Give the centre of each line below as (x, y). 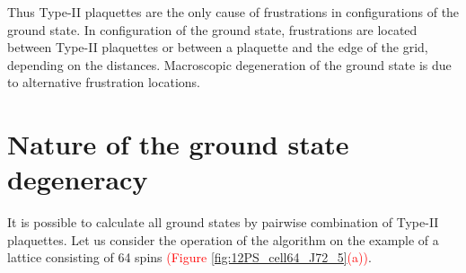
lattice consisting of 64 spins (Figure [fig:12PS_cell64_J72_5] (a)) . (189, 257)
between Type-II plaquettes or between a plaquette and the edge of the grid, (218, 47)
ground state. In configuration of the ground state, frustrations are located (212, 29)
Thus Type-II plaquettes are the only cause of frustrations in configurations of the (233, 12)
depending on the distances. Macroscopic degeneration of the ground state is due (229, 64)
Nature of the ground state (178, 144)
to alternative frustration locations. (104, 82)
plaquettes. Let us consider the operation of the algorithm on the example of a (223, 239)
